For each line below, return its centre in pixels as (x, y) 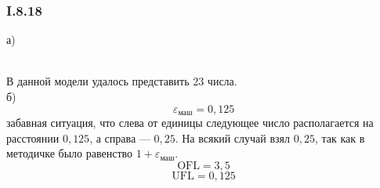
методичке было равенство (70, 153)
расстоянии (33, 137)
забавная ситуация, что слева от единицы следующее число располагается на (190, 123)
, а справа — (120, 137)
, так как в (340, 137)
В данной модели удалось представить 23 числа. (122, 81)
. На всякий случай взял (233, 137)
